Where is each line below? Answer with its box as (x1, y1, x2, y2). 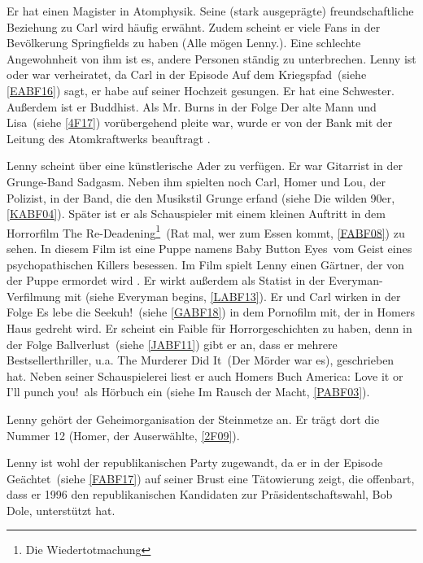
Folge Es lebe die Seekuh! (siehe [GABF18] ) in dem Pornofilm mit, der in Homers (7, 303, 415, 321)
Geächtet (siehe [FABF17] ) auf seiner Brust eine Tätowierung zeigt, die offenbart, (7, 469, 415, 487)
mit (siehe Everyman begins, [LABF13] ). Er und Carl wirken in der (64, 287, 401, 304)
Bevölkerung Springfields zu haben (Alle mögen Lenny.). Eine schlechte (7, 34, 361, 51)
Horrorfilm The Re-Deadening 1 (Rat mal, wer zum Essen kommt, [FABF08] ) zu (7, 221, 405, 241)
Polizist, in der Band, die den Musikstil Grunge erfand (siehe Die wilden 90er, (7, 189, 395, 206)
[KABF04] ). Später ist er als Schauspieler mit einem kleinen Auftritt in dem (7, 205, 386, 222)
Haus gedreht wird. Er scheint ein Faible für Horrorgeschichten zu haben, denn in (7, 319, 412, 336)
